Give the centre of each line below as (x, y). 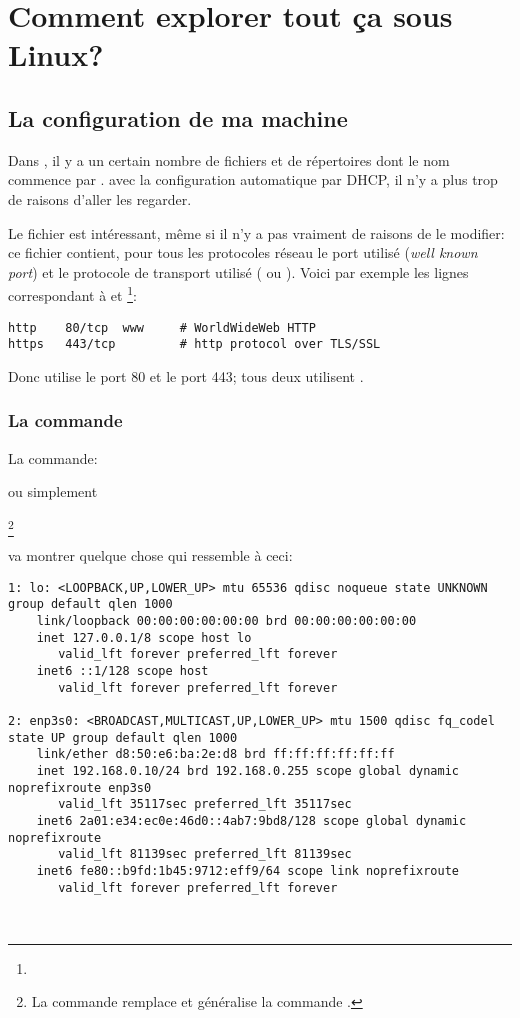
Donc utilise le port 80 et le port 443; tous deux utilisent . (186, 375)
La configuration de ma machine (178, 117)
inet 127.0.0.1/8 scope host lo (144, 637)
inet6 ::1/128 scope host (122, 671)
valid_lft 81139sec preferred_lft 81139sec (205, 854)
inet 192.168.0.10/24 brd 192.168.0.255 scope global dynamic (248, 771)
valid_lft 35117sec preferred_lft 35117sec (205, 804)
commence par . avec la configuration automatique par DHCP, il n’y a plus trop (253, 179)
